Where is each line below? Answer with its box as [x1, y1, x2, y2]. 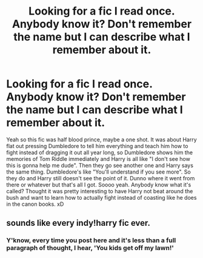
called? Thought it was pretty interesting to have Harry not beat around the [6, 187, 193, 195]
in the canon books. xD [6, 200, 64, 208]
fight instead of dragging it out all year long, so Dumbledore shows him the [6, 149, 193, 156]
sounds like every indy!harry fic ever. [6, 218, 150, 228]
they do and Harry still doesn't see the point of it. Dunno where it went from [6, 174, 195, 182]
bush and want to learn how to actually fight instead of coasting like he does [6, 194, 197, 201]
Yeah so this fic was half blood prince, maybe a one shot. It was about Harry [6, 135, 197, 143]
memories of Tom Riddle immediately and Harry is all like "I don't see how [6, 155, 191, 162]
